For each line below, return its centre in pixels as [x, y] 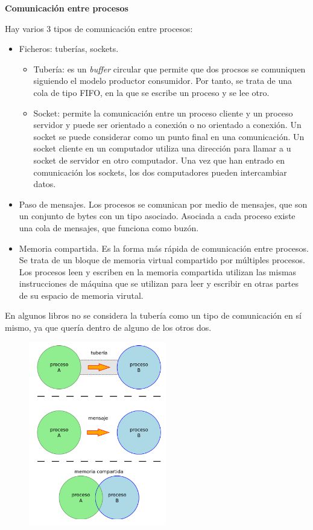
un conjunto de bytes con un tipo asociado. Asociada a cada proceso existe [157, 216]
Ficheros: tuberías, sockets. [69, 49]
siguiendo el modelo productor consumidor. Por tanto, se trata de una [163, 81]
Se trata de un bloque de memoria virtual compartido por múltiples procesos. [162, 260]
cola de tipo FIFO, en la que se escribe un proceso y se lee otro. [151, 92]
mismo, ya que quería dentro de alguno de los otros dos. [108, 327]
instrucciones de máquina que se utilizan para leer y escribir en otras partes [159, 283]
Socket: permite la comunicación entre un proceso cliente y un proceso [163, 113]
